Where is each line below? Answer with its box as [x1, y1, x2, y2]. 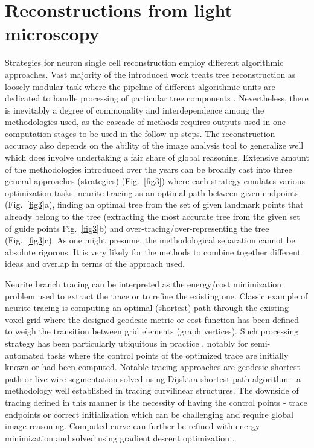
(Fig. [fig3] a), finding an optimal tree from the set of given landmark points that [5, 198, 304, 211]
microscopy [5, 21, 100, 46]
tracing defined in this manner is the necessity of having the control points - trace [5, 395, 307, 408]
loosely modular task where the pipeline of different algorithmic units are [5, 80, 275, 92]
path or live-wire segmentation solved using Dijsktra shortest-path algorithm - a [5, 372, 301, 385]
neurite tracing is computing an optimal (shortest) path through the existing [5, 301, 289, 314]
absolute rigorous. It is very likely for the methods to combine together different [5, 245, 301, 258]
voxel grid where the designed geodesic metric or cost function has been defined [5, 313, 299, 325]
